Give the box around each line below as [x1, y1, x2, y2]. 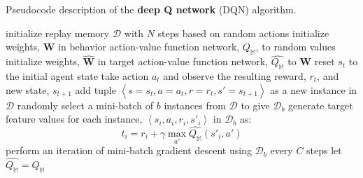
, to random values [255, 39, 336, 54]
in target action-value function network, [97, 54, 268, 69]
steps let [306, 143, 342, 158]
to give [241, 97, 270, 112]
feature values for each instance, [6, 111, 143, 126]
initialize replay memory [6, 25, 110, 40]
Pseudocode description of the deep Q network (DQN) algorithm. [6, 2, 297, 16]
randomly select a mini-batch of [17, 97, 154, 112]
